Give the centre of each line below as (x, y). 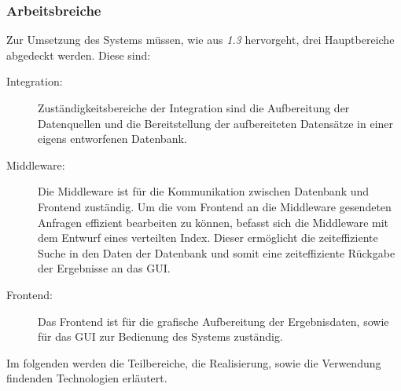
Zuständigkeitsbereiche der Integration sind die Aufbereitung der (194, 108)
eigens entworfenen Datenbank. (112, 139)
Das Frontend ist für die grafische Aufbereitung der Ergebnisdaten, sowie (213, 321)
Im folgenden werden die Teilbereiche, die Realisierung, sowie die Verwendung (194, 362)
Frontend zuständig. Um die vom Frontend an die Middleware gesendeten (215, 206)
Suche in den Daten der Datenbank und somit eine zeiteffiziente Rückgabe (217, 252)
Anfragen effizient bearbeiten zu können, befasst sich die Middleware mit (213, 222)
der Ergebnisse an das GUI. (104, 268)
